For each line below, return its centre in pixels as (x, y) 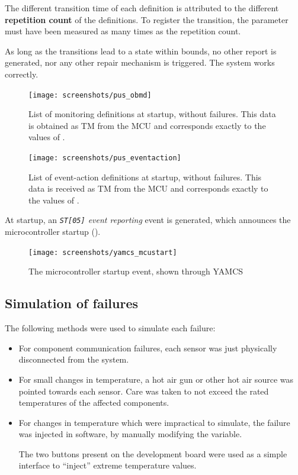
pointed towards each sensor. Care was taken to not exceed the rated (144, 391)
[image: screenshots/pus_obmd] (90, 95)
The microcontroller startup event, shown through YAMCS (136, 271)
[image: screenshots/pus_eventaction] (105, 158)
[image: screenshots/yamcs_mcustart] (103, 252)
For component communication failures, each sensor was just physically (148, 348)
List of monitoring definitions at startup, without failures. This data (152, 114)
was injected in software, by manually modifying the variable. (130, 434)
